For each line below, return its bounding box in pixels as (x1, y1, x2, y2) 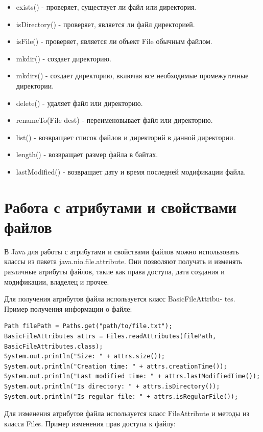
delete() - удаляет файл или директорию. (16, 97, 143, 108)
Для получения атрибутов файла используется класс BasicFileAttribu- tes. (4, 293, 235, 304)
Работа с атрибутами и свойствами (4, 196, 237, 217)
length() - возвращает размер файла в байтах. (16, 149, 158, 160)
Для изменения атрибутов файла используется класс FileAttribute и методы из (4, 408, 250, 419)
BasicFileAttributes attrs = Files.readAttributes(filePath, (4, 333, 217, 340)
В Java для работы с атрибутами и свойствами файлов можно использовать (4, 246, 239, 256)
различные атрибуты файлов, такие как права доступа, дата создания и (4, 266, 225, 277)
